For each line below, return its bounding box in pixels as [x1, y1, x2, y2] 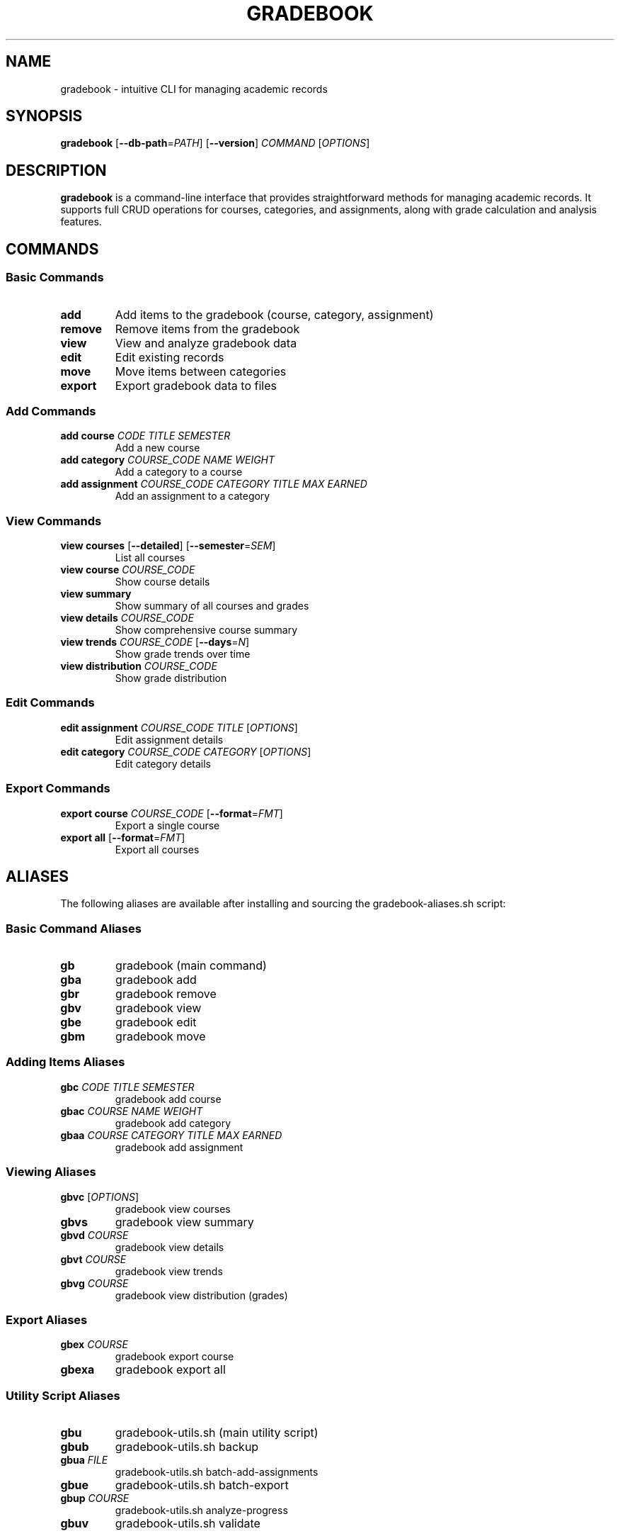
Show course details [115, 576, 210, 588]
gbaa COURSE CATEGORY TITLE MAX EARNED [60, 1128, 282, 1141]
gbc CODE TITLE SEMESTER [60, 1080, 195, 1093]
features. [60, 215, 102, 228]
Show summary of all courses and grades [115, 600, 309, 612]
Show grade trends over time [115, 648, 251, 660]
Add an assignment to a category [115, 490, 270, 503]
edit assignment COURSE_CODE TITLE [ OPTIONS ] [60, 721, 298, 734]
